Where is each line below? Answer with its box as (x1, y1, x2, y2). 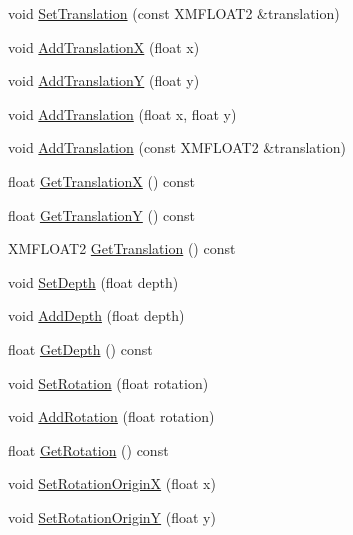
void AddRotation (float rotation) (8, 406, 215, 427)
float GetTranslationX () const (8, 170, 195, 191)
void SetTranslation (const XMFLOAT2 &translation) (8, 3, 340, 23)
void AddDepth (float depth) (8, 305, 185, 326)
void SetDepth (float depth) (8, 271, 179, 292)
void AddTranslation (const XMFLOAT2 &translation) (8, 137, 346, 158)
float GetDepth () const (8, 338, 153, 359)
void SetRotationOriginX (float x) (8, 473, 216, 494)
